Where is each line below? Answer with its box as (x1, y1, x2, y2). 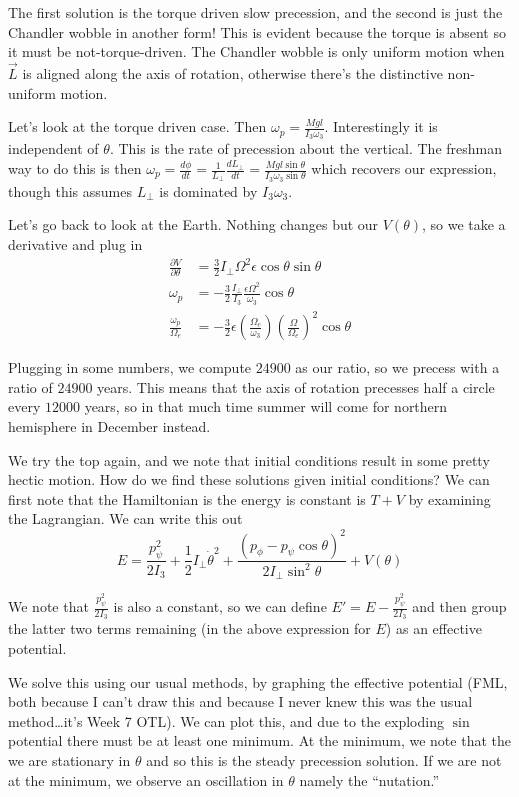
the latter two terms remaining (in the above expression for (8, 618, 371, 639)
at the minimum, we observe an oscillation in (8, 769, 284, 790)
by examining (408, 488, 491, 509)
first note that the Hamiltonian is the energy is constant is (8, 488, 366, 509)
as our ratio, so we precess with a (295, 357, 500, 378)
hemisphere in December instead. (8, 416, 211, 437)
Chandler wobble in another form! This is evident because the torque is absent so (8, 21, 506, 42)
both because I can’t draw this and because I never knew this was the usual (8, 691, 473, 712)
